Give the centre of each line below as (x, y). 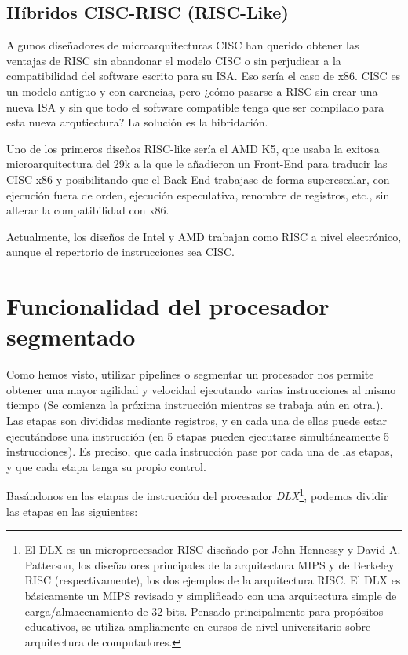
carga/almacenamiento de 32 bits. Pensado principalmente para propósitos (204, 611)
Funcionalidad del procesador (168, 306)
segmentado (71, 337)
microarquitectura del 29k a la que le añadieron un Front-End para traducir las (197, 164)
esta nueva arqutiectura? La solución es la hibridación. (137, 122)
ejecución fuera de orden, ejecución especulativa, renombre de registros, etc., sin (198, 194)
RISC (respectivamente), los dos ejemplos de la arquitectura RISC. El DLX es (213, 580)
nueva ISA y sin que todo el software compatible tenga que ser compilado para (195, 106)
